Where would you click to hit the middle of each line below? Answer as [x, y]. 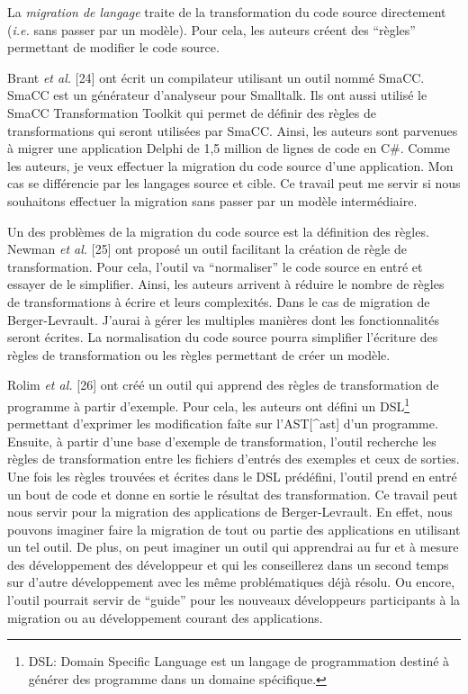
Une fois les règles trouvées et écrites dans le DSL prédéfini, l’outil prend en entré [232, 476]
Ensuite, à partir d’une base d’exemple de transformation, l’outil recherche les [222, 441]
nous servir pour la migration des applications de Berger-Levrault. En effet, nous [230, 512]
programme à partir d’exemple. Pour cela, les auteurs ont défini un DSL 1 [209, 404]
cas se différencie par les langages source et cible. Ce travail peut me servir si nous [234, 183]
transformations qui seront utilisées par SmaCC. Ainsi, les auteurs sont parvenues [233, 130]
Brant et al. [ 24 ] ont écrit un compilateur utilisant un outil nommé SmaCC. [216, 77]
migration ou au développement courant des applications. [165, 617]
